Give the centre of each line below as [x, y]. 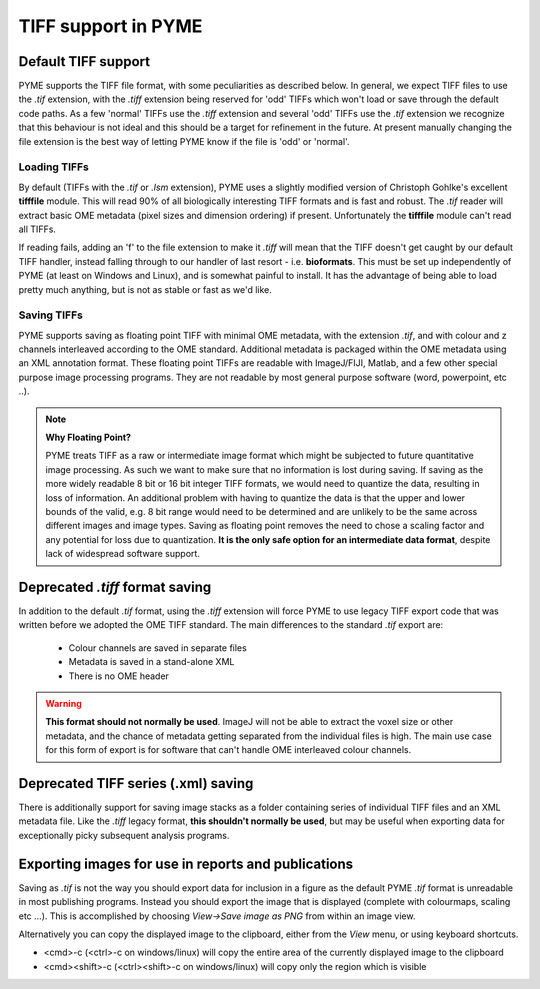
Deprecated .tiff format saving [115, 586]
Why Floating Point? [88, 437]
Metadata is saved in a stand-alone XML [151, 662]
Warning [63, 703]
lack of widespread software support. [122, 554]
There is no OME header [119, 676]
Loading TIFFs [53, 167]
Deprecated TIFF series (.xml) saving [136, 783]
